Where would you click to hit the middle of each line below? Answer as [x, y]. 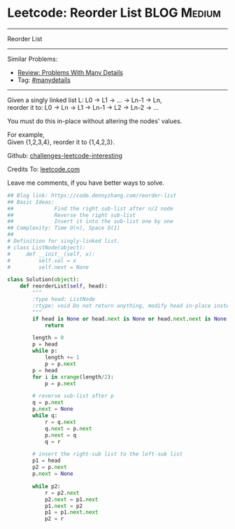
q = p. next [48, 403]
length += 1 [62, 358]
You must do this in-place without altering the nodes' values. [95, 121]
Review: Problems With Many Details [70, 72]
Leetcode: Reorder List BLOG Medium [114, 13]
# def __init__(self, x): [51, 254]
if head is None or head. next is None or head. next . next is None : [131, 319]
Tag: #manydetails [44, 80]
